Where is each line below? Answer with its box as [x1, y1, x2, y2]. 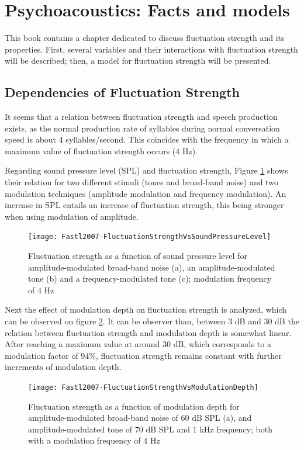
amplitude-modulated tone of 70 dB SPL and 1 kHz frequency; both [28, 423, 272, 435]
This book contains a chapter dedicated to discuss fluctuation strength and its [5, 32, 285, 44]
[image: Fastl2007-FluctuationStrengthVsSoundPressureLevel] [28, 233, 271, 241]
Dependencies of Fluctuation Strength [5, 83, 240, 101]
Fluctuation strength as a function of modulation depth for [28, 400, 240, 412]
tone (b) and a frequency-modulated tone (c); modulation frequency [28, 272, 272, 285]
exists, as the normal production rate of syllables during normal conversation [5, 122, 280, 134]
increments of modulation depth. [5, 361, 122, 373]
